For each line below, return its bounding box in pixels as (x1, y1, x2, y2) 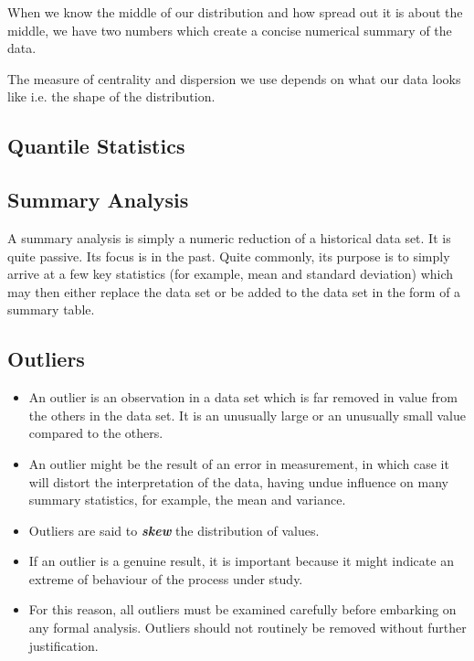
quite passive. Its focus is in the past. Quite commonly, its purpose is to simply (7, 246, 450, 265)
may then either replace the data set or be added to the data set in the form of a (7, 282, 461, 301)
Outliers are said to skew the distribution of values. (28, 520, 320, 539)
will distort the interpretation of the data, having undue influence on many (28, 472, 448, 491)
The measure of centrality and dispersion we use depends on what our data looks (7, 69, 461, 88)
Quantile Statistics (7, 132, 185, 160)
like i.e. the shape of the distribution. (7, 87, 216, 106)
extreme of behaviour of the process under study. (28, 569, 303, 588)
